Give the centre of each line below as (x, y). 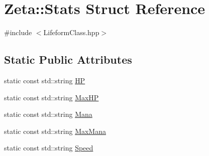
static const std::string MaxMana (55, 131)
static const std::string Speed (49, 148)
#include (18, 32)
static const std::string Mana (48, 114)
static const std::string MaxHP (51, 97)
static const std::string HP (45, 80)
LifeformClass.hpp (71, 32)
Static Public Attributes (68, 59)
